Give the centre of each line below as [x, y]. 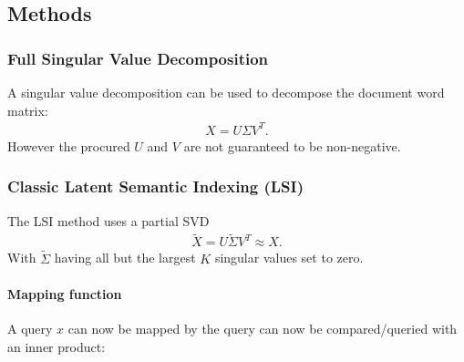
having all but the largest [125, 258]
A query [30, 328]
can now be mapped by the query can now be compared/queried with [263, 328]
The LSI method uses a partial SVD [108, 220]
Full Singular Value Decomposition [138, 58]
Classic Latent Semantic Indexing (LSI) [156, 186]
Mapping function [65, 293]
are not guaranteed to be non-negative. [292, 145]
